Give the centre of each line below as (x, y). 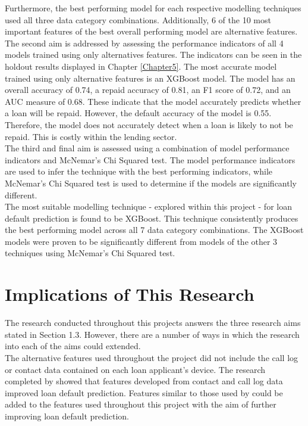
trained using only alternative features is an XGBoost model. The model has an (150, 78)
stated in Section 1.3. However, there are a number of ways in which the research (152, 334)
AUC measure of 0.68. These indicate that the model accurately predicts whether (153, 101)
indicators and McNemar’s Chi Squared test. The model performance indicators (150, 159)
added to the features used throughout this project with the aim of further (141, 404)
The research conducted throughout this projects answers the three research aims (153, 323)
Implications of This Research (130, 294)
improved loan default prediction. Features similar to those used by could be (144, 392)
